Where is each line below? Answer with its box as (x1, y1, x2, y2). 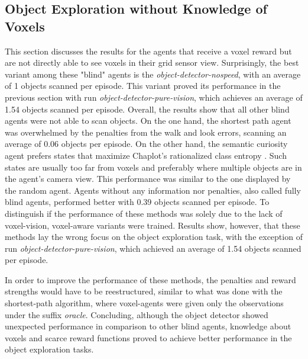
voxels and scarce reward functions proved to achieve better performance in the (5, 331, 292, 344)
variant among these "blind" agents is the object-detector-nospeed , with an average (5, 68, 301, 80)
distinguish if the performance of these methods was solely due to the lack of (5, 207, 283, 219)
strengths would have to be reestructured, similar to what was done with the (5, 285, 283, 297)
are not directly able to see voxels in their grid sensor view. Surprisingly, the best (5, 56, 299, 69)
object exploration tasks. (5, 343, 94, 355)
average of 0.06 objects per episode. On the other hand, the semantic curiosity (5, 137, 288, 150)
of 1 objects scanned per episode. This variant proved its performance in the (5, 79, 281, 92)
